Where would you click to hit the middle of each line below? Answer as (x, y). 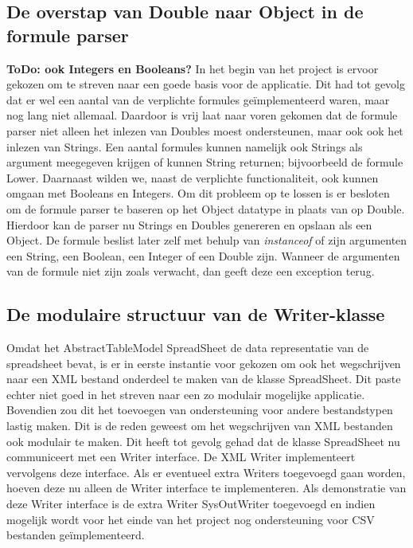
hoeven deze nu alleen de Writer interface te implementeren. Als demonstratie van (206, 488)
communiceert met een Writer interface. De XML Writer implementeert (181, 457)
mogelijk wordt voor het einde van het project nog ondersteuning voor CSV (191, 519)
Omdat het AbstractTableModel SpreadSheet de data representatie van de (188, 348)
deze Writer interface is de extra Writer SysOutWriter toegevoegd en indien (191, 504)
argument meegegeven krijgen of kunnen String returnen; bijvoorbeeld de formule (205, 162)
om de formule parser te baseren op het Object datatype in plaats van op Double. (206, 208)
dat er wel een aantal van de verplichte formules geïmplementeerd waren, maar (198, 99)
